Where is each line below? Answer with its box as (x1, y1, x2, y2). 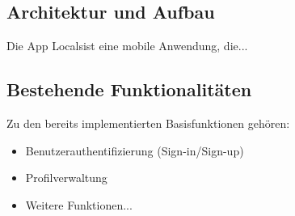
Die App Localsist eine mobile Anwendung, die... (6, 37, 248, 54)
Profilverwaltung (25, 169, 107, 186)
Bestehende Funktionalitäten (6, 77, 252, 102)
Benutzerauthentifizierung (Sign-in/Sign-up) (25, 142, 244, 159)
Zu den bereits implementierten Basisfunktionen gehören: (6, 115, 290, 131)
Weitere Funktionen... (25, 196, 133, 213)
